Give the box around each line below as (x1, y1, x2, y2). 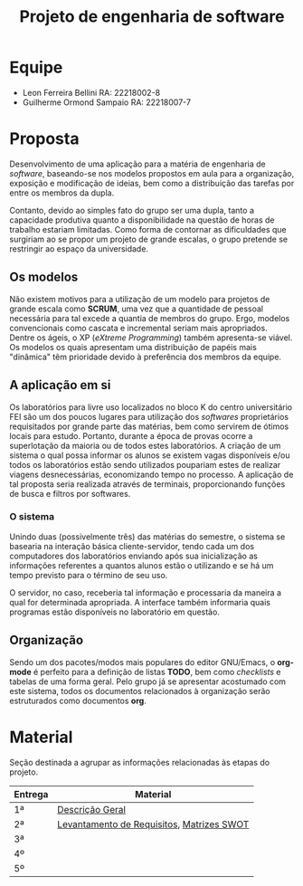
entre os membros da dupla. (9, 187, 115, 198)
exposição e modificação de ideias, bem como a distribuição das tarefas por (9, 177, 295, 188)
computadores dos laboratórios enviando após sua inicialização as (9, 550, 258, 561)
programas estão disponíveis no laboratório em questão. (9, 606, 220, 617)
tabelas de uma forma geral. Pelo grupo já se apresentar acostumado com (9, 676, 287, 687)
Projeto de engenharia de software (19, 6, 285, 27)
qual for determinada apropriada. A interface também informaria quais (9, 596, 271, 607)
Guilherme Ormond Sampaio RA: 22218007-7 (22, 97, 192, 108)
